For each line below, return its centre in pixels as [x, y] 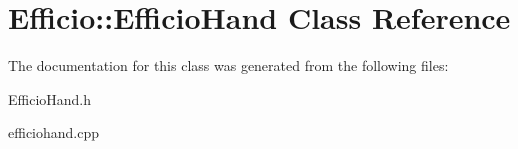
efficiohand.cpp [54, 132]
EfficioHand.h [50, 98]
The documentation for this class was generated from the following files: [228, 65]
